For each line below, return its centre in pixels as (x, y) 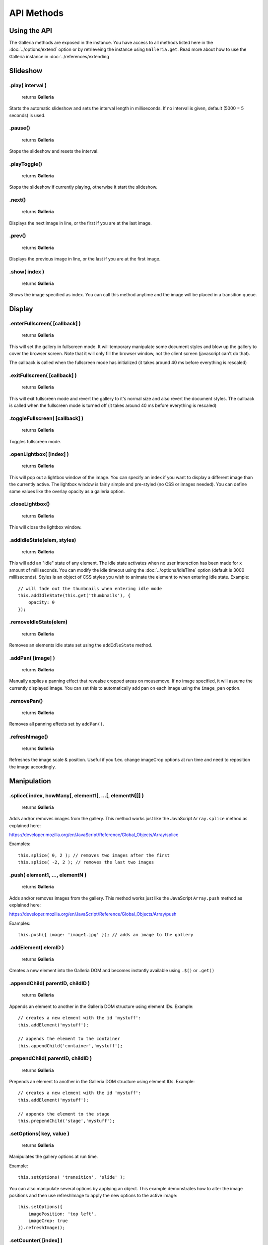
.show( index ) (27, 271)
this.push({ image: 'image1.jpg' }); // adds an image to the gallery (106, 935)
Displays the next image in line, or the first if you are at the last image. (81, 223)
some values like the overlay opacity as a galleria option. (67, 491)
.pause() (20, 128)
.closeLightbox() (30, 504)
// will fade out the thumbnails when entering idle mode (90, 588)
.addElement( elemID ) (36, 947)
